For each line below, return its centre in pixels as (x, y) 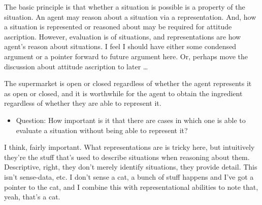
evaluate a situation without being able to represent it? (102, 130)
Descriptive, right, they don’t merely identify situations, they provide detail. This (131, 167)
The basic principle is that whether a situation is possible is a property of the (125, 7)
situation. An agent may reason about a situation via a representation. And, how (130, 16)
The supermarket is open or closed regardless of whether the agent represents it (128, 83)
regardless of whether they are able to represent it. (83, 103)
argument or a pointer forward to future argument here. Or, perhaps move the (126, 56)
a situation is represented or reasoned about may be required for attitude (118, 27)
